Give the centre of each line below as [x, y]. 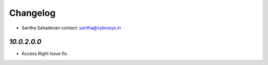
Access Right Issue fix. [45, 54]
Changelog [32, 13]
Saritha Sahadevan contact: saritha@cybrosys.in [71, 28]
